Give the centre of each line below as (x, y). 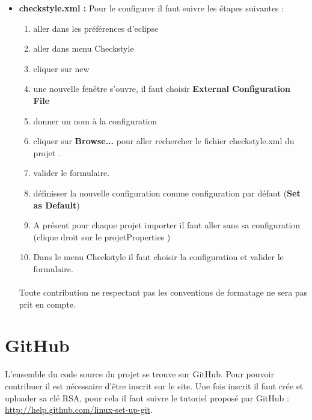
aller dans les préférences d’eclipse (96, 28)
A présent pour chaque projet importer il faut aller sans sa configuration (167, 225)
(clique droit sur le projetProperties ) (102, 236)
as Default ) (57, 205)
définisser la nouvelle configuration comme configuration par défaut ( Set (167, 193)
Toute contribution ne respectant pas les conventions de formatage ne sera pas (163, 292)
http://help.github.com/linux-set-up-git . (79, 409)
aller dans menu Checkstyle (84, 48)
